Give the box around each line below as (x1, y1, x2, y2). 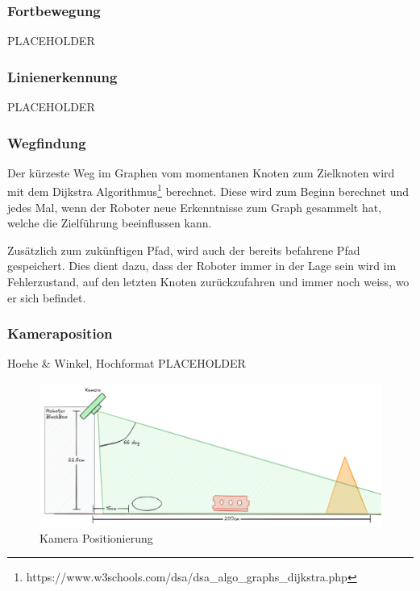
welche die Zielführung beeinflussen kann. (7, 214, 212, 231)
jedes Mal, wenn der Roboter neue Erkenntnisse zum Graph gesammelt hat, (7, 198, 382, 215)
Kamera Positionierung (40, 529, 153, 546)
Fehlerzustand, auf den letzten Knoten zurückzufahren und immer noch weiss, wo (7, 273, 410, 290)
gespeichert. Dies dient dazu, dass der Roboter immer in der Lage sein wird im (7, 257, 397, 274)
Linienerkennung (7, 66, 118, 86)
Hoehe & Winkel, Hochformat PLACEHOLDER (7, 355, 246, 372)
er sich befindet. (7, 289, 86, 306)
